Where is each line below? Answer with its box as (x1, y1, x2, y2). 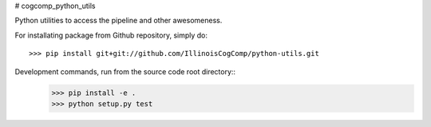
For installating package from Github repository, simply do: (14, 30, 208, 40)
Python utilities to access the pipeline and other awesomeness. (14, 16, 223, 26)
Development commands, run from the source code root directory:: (14, 66, 235, 76)
